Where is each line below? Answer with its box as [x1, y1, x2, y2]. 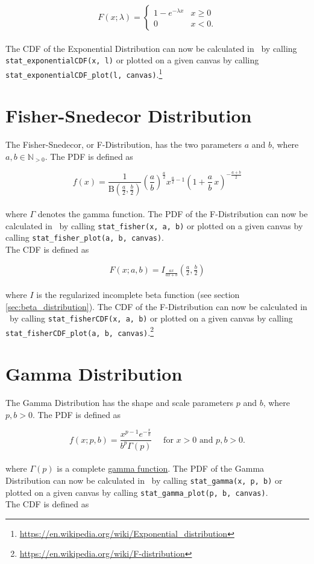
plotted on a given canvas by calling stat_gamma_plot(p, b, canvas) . [5, 486, 268, 498]
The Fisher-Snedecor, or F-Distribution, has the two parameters [5, 138, 242, 151]
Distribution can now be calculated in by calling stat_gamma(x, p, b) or [5, 474, 283, 486]
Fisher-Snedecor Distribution [5, 103, 252, 128]
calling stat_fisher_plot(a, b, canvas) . [5, 231, 165, 244]
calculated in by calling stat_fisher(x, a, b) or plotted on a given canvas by [5, 219, 303, 232]
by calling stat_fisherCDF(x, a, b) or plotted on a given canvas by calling [9, 312, 293, 325]
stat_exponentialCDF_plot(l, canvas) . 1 [5, 66, 163, 80]
